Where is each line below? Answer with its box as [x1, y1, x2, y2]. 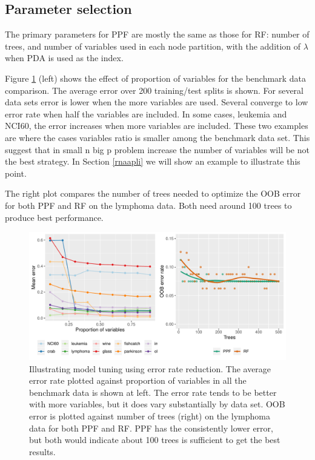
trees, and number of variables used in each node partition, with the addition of [5, 39, 301, 52]
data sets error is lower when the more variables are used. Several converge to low [5, 96, 308, 108]
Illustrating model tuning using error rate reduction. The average [29, 362, 271, 375]
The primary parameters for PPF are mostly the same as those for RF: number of [5, 28, 310, 41]
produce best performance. [5, 211, 104, 223]
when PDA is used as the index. [5, 51, 124, 64]
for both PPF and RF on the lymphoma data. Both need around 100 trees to [5, 199, 292, 211]
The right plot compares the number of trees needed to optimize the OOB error [5, 187, 301, 200]
